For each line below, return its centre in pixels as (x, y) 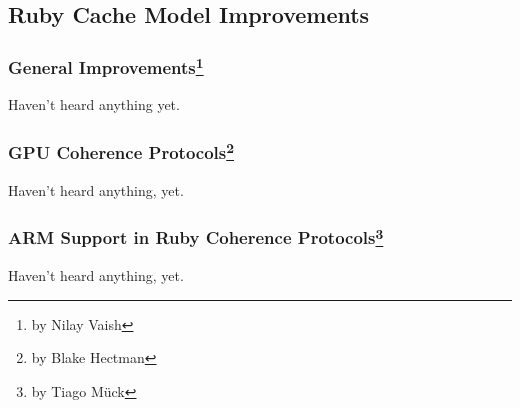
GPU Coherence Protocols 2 (121, 151)
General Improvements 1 (106, 66)
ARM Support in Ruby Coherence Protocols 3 (196, 236)
